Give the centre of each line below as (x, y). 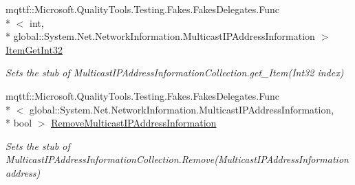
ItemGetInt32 (34, 49)
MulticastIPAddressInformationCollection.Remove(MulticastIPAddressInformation (177, 159)
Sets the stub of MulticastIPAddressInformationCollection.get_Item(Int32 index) (175, 73)
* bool (19, 123)
